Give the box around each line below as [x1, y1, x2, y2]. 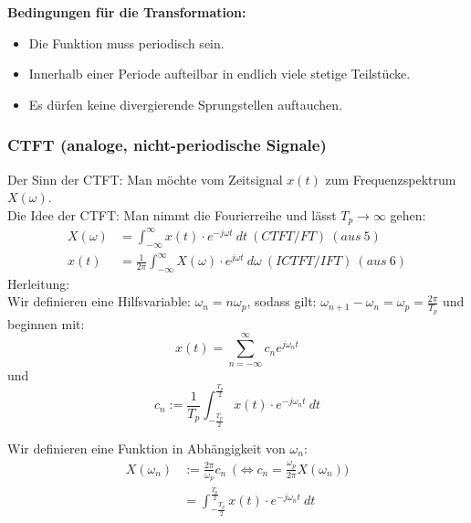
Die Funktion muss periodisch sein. [28, 33, 225, 52]
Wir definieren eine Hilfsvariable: [7, 292, 191, 311]
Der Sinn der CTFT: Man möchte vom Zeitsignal [7, 169, 283, 188]
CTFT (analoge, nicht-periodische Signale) [7, 133, 327, 156]
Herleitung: [7, 273, 70, 293]
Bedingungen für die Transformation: [7, 3, 246, 21]
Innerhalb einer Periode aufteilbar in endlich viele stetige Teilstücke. [28, 64, 411, 83]
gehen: [390, 205, 426, 224]
